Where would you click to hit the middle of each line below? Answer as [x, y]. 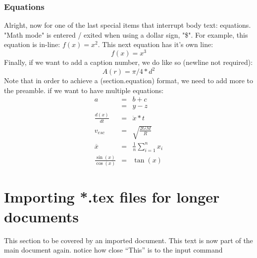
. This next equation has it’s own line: [155, 44]
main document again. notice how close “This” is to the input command [113, 250]
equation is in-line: [32, 44]
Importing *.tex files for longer [112, 197]
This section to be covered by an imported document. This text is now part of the [128, 240]
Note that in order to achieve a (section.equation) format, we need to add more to [129, 80]
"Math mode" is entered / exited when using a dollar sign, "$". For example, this [126, 34]
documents [41, 216]
